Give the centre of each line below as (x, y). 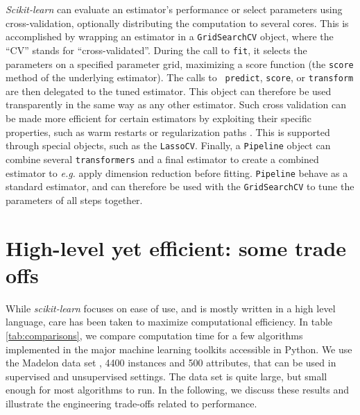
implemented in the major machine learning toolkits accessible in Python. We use (179, 349)
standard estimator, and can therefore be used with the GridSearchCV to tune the (180, 186)
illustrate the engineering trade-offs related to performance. (131, 403)
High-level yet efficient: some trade (176, 247)
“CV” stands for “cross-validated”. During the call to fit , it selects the (156, 50)
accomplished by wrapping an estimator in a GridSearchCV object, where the (170, 36)
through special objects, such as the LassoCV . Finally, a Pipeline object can (168, 145)
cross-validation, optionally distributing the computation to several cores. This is (177, 23)
